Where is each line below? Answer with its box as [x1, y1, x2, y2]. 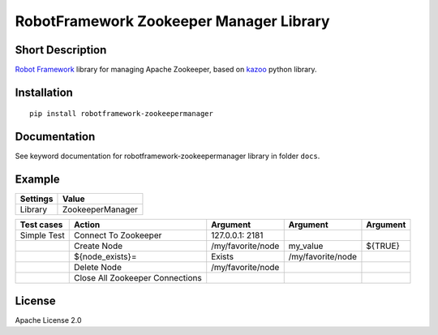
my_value [288, 240, 324, 251]
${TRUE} [366, 240, 401, 251]
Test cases [19, 219, 63, 230]
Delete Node [73, 262, 122, 273]
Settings [19, 193, 54, 204]
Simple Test [19, 230, 65, 241]
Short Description [15, 43, 107, 57]
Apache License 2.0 [15, 315, 82, 324]
